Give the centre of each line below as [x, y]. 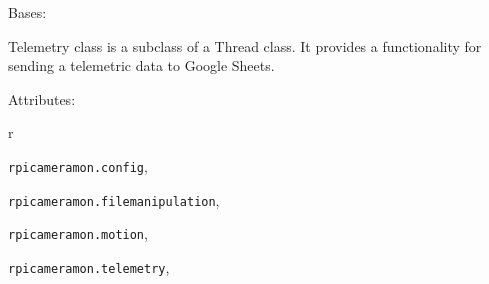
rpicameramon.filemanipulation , [114, 199]
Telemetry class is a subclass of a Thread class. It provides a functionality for [245, 45]
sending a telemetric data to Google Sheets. [141, 65]
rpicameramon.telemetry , [89, 266]
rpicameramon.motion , [78, 233]
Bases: [27, 12]
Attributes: [42, 98]
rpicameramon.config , [78, 165]
